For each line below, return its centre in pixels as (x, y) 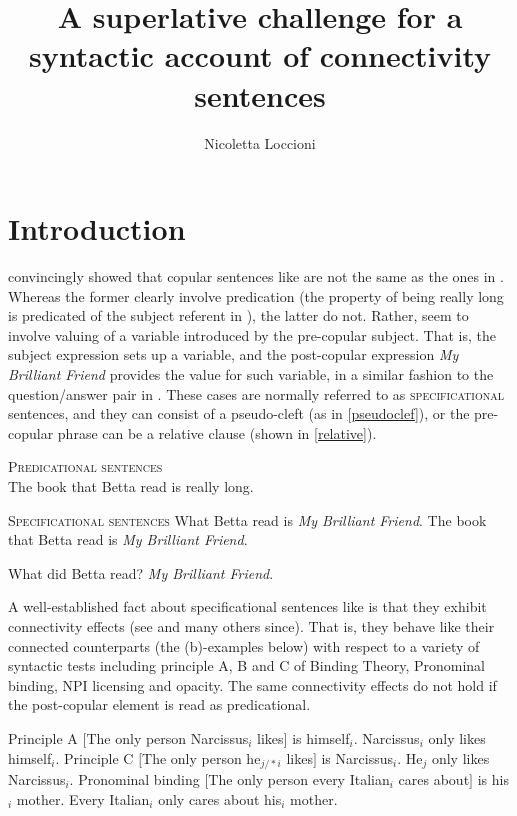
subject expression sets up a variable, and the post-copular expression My (233, 354)
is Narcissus (357, 757)
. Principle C (94, 757)
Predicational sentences (85, 466)
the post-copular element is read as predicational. (159, 704)
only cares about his (220, 798)
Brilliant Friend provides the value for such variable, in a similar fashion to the (251, 374)
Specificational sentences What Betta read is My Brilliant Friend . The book (247, 519)
